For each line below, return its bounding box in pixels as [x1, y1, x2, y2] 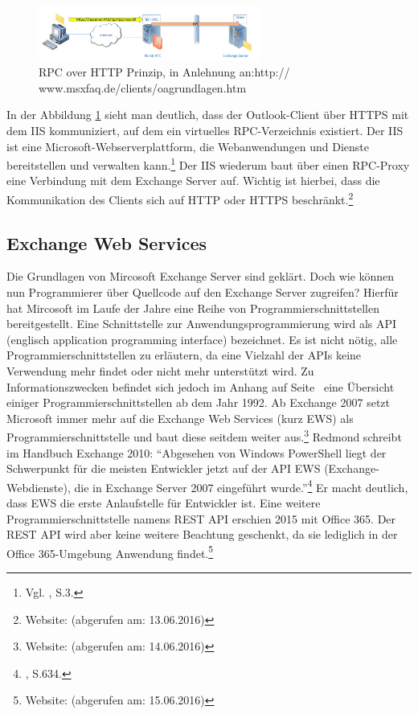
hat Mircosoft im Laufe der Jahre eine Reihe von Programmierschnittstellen [6, 299, 380, 316]
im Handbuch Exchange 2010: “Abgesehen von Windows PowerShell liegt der [6, 444, 387, 461]
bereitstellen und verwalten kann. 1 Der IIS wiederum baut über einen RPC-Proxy [6, 154, 410, 173]
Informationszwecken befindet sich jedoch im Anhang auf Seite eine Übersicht [6, 378, 395, 395]
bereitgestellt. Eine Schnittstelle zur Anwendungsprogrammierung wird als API [6, 315, 397, 332]
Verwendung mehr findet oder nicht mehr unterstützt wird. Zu [6, 362, 314, 379]
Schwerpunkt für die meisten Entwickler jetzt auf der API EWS [6, 460, 321, 477]
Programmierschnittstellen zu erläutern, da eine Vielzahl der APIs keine [6, 347, 362, 363]
